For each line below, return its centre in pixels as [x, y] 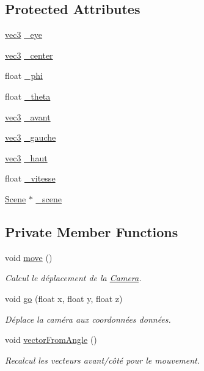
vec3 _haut [26, 157]
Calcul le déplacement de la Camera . [73, 278]
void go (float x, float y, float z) [64, 298]
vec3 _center [29, 55]
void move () [29, 257]
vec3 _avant [28, 116]
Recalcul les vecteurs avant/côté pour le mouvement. [103, 360]
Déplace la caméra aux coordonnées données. [88, 319]
